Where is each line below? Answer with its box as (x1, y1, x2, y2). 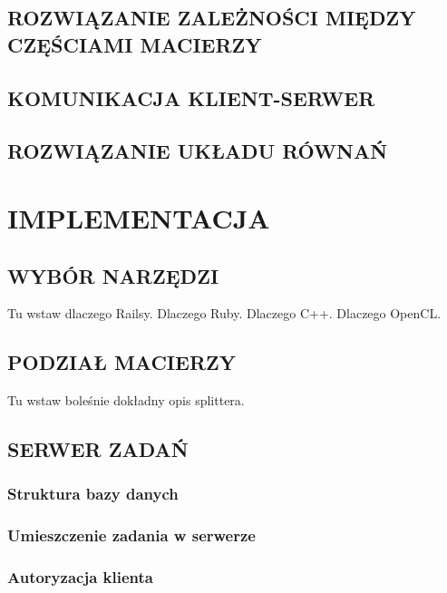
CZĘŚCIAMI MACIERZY (7, 30, 262, 58)
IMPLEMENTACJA (7, 199, 270, 236)
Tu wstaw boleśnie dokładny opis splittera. (7, 391, 245, 410)
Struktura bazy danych (7, 482, 179, 505)
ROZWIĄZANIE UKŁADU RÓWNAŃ (7, 137, 388, 165)
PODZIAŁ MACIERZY (7, 348, 237, 376)
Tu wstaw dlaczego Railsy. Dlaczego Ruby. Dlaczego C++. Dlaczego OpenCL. (7, 304, 442, 323)
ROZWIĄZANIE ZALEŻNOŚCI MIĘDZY (7, 4, 416, 32)
